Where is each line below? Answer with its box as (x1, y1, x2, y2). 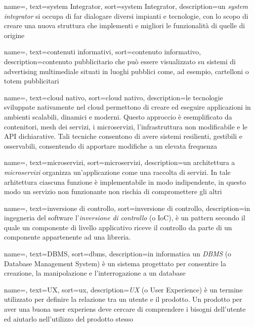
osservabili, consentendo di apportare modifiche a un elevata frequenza (4, 140, 217, 151)
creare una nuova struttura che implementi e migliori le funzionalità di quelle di (4, 20, 245, 31)
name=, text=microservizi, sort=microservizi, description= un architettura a (4, 157, 235, 167)
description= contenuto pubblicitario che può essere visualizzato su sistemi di (4, 56, 236, 66)
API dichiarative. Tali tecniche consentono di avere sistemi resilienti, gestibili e (4, 131, 243, 141)
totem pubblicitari (4, 76, 59, 86)
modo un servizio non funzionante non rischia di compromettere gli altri (4, 186, 222, 197)
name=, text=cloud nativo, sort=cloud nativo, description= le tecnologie (4, 92, 223, 102)
